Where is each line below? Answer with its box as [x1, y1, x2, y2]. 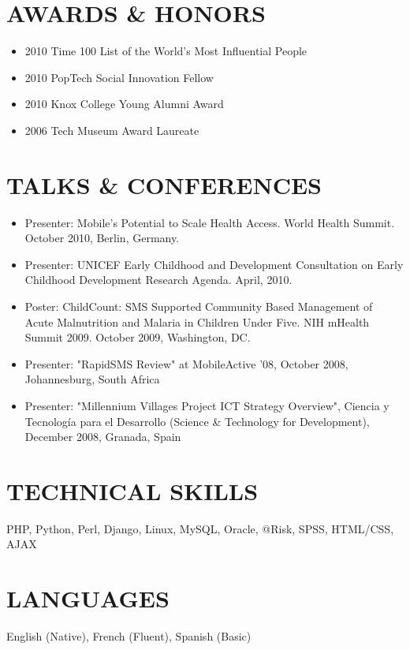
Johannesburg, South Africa [24, 371, 160, 387]
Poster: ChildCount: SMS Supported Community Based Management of [24, 298, 373, 314]
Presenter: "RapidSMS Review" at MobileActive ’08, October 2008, [24, 355, 348, 372]
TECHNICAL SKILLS [6, 474, 259, 506]
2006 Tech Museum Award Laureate [24, 121, 199, 138]
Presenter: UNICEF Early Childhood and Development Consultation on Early [24, 256, 404, 272]
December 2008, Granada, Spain [24, 428, 181, 445]
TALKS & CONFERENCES [6, 168, 322, 200]
